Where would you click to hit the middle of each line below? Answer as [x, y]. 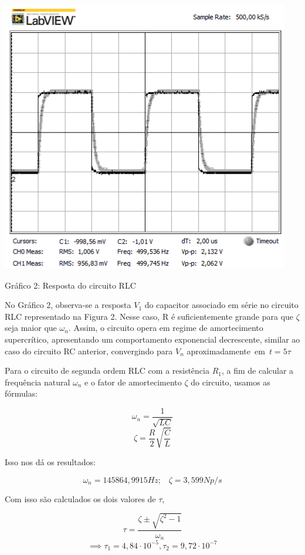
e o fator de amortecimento [133, 382]
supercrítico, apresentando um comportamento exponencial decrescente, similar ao [152, 339]
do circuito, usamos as [231, 382]
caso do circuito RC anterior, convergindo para [89, 351]
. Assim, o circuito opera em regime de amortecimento [166, 328]
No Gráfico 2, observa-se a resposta [68, 305]
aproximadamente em [226, 351]
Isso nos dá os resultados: [50, 461]
